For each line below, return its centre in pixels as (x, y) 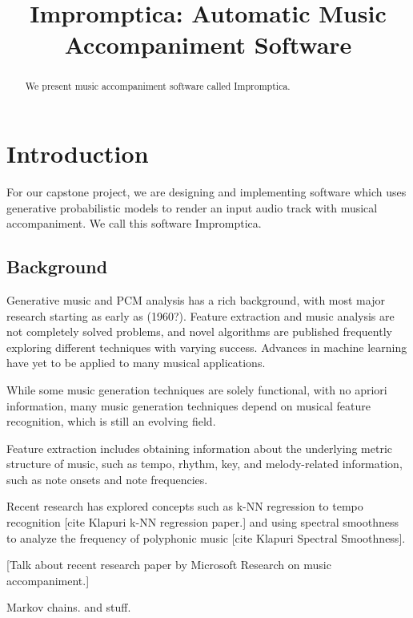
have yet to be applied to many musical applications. (136, 363)
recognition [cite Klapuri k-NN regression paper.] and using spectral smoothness (203, 522)
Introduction (78, 153)
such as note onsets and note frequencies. (107, 479)
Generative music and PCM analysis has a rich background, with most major (196, 299)
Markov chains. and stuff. (69, 607)
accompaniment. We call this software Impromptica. (134, 223)
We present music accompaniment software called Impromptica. (158, 86)
